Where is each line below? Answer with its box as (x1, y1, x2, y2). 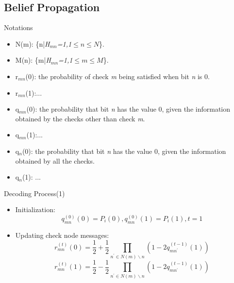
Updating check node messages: (15, 230, 109, 240)
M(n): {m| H (15, 55, 51, 65)
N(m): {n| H (15, 38, 50, 49)
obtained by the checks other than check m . (15, 113, 145, 123)
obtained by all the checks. (15, 155, 95, 166)
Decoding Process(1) (4, 188, 65, 198)
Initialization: (15, 204, 55, 215)
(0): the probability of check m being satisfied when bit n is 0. (25, 71, 210, 81)
